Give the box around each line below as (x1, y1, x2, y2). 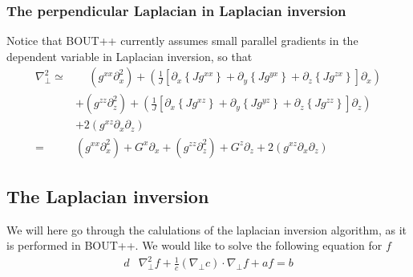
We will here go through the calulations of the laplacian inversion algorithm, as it (6, 221, 407, 238)
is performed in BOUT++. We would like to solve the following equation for (6, 237, 383, 254)
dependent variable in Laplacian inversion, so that (6, 47, 253, 64)
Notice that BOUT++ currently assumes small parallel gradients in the (6, 32, 358, 49)
